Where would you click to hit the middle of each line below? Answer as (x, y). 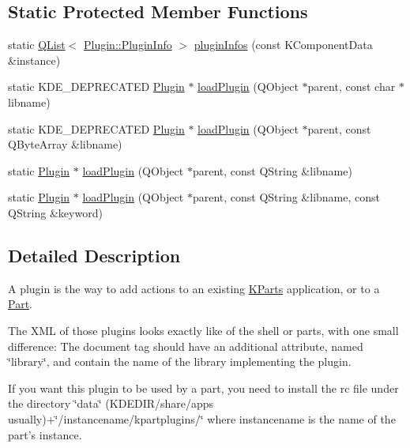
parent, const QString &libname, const (286, 197)
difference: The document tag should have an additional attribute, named (186, 346)
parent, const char (352, 87)
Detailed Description (94, 255)
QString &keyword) (55, 212)
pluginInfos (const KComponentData (283, 45)
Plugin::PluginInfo (128, 45)
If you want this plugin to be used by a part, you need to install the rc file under (203, 388)
